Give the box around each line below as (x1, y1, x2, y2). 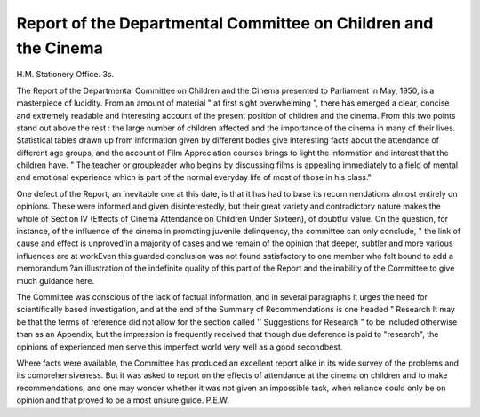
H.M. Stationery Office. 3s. (16, 69, 115, 80)
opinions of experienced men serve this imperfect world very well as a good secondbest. (16, 342, 343, 352)
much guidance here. (16, 275, 95, 286)
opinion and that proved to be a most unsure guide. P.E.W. (16, 395, 230, 405)
